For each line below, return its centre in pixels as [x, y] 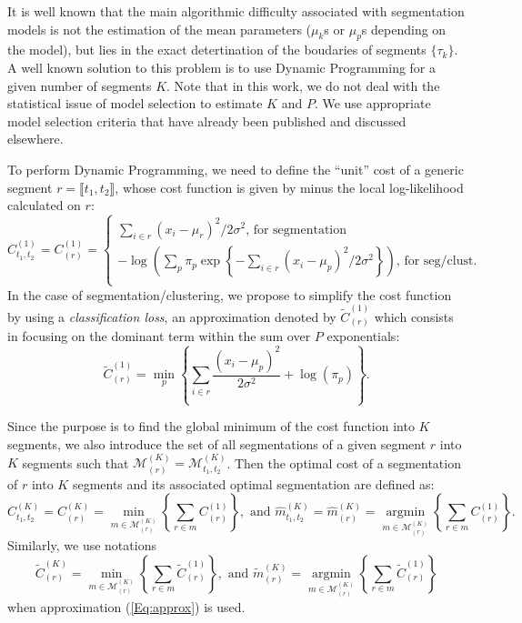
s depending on [404, 29]
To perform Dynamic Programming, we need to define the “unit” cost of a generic [236, 169]
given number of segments [80, 85]
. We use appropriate [372, 103]
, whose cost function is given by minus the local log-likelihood [289, 187]
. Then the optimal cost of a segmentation [344, 462]
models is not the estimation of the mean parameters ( [160, 29]
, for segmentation [296, 230]
